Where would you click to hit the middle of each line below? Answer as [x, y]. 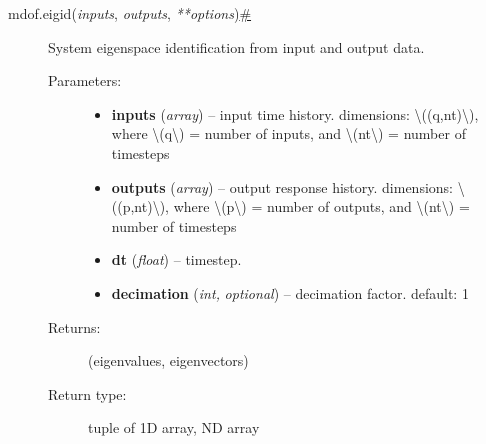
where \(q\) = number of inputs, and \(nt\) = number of [288, 133]
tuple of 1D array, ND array [174, 427]
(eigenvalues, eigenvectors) [168, 360]
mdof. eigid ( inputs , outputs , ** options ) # [130, 13]
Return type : [87, 393]
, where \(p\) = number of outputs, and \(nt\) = [317, 206]
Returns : [74, 326]
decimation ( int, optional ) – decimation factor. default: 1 [290, 292]
